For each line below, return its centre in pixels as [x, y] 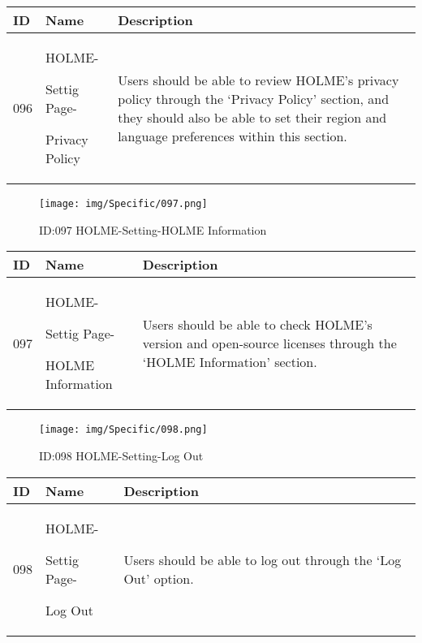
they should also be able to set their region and [252, 117]
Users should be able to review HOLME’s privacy [258, 80]
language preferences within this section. [233, 136]
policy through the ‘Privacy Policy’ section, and [254, 98]
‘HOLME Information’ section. [230, 361]
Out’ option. [159, 578]
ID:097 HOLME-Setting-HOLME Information [153, 229]
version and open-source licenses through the [269, 343]
